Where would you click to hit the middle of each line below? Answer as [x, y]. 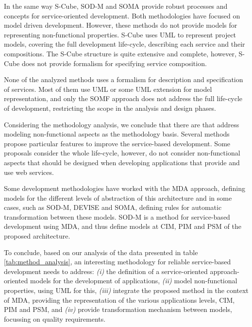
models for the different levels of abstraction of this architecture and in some [118, 198]
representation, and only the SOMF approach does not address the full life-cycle [123, 98]
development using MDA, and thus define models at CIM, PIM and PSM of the [123, 226]
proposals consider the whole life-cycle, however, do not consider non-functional [122, 153]
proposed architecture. [37, 236]
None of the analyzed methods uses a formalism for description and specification [124, 79]
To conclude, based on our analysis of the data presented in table [101, 252]
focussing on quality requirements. [55, 318]
